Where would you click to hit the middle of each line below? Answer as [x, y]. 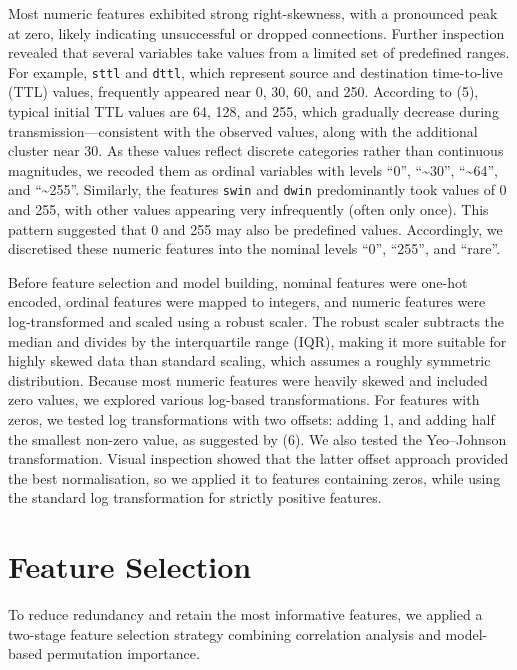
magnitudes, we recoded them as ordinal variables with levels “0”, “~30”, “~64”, [253, 169]
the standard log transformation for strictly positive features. [195, 497]
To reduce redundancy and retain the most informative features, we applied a [245, 614]
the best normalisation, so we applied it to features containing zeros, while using [254, 477]
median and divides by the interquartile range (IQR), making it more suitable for [257, 340]
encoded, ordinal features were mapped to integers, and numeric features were [247, 301]
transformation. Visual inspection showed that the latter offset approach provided [258, 458]
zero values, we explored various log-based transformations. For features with [244, 399]
